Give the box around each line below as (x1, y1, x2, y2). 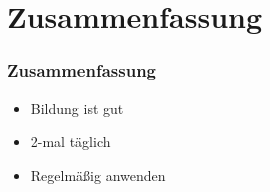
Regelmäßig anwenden (30, 164, 166, 185)
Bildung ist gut (30, 97, 124, 118)
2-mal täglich (30, 131, 111, 152)
